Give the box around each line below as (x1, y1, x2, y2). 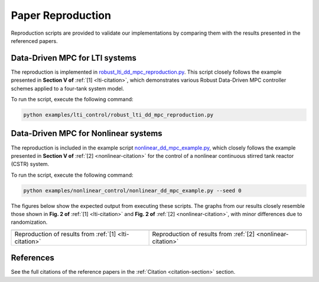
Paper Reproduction (11, 9, 112, 22)
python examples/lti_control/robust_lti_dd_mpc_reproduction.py (23, 112, 214, 118)
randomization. (11, 218, 48, 226)
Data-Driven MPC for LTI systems (11, 53, 137, 63)
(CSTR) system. (11, 161, 50, 168)
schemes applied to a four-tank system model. (11, 85, 124, 92)
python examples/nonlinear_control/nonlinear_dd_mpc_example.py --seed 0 (23, 187, 242, 194)
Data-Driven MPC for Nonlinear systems (11, 128, 162, 138)
